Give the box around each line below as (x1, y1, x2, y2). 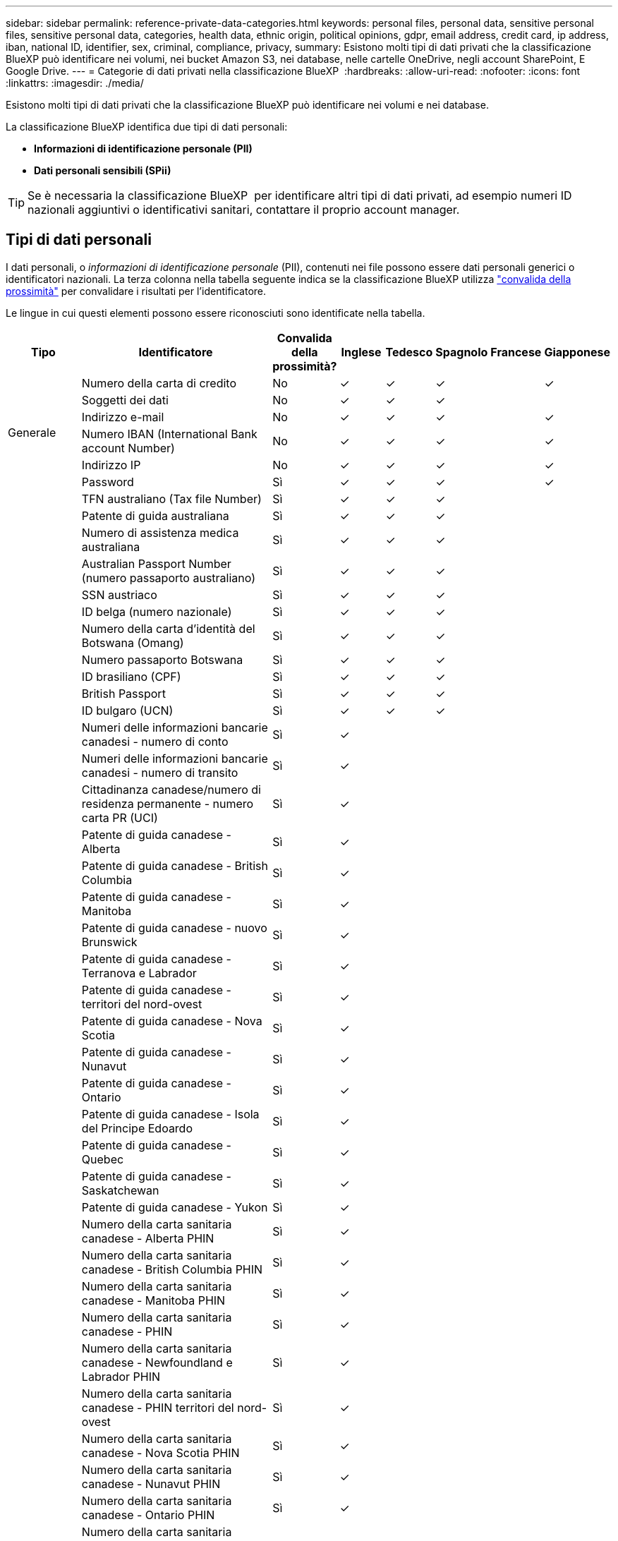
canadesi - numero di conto (81, 734, 229, 749)
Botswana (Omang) (81, 635, 184, 650)
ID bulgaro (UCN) (81, 703, 174, 718)
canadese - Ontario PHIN (81, 1507, 215, 1522)
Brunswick (81, 934, 138, 949)
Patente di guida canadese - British (81, 858, 268, 873)
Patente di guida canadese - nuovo (81, 920, 267, 935)
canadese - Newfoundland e (81, 1355, 233, 1370)
